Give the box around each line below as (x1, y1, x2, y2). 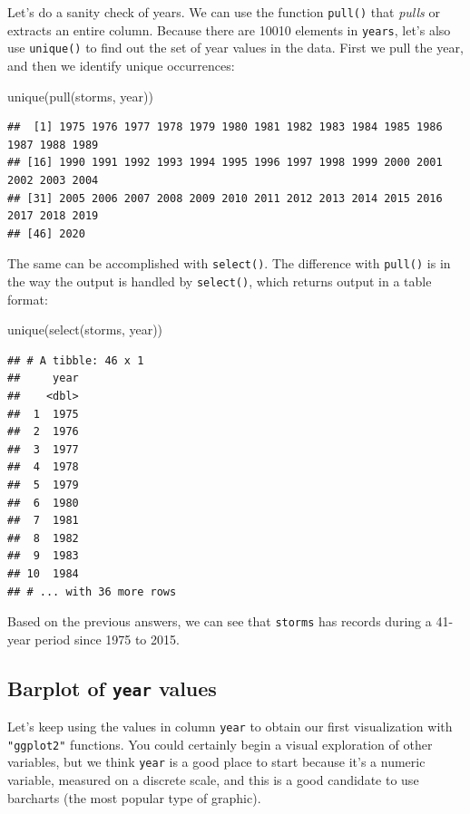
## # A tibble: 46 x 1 (7, 354, 144, 367)
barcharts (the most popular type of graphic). (7, 788, 261, 807)
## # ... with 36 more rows (7, 585, 177, 598)
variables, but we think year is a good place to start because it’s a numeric (7, 752, 426, 771)
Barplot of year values (7, 673, 217, 702)
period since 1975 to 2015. (34, 629, 180, 648)
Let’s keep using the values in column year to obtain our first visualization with (7, 717, 453, 736)
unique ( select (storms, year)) (7, 320, 163, 339)
